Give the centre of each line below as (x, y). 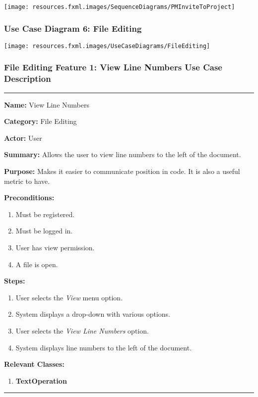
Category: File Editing (40, 121)
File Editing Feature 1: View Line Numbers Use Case (113, 67)
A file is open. (37, 264)
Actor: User (23, 138)
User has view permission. (55, 248)
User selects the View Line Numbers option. (82, 330)
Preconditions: (29, 198)
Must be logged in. (44, 231)
